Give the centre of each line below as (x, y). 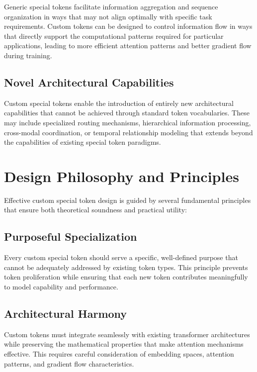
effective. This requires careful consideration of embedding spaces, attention (119, 354)
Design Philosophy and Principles (122, 176)
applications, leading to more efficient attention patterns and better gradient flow (128, 46)
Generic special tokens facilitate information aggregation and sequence (111, 6)
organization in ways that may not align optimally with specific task (108, 16)
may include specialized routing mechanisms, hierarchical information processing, (128, 122)
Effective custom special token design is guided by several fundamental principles (128, 200)
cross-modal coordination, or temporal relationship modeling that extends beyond (128, 132)
